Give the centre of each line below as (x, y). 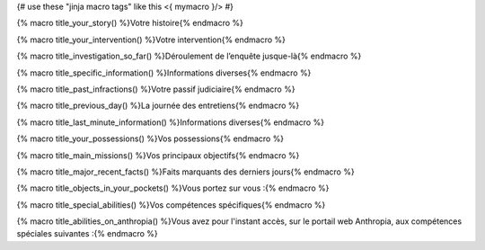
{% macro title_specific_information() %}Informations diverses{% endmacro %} (164, 73)
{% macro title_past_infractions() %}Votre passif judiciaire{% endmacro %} (156, 89)
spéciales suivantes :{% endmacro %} (88, 234)
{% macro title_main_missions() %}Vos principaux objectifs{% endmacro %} (158, 155)
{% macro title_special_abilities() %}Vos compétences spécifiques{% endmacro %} (171, 205)
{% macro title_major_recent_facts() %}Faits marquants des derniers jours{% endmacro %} (185, 172)
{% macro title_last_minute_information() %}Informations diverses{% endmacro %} (171, 122)
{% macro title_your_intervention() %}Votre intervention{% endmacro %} (151, 40)
